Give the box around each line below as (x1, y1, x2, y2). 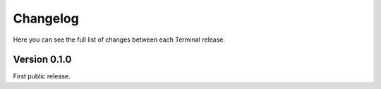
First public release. (13, 72, 71, 81)
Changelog (13, 11, 79, 26)
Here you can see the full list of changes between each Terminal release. (13, 35, 226, 44)
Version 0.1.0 (13, 54, 72, 66)
